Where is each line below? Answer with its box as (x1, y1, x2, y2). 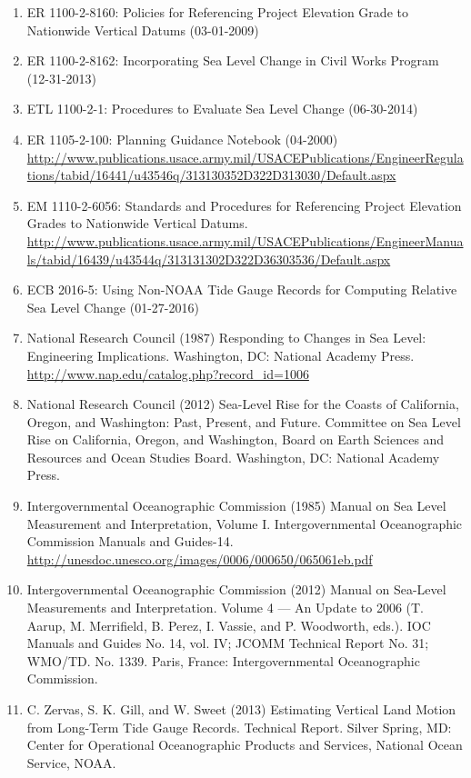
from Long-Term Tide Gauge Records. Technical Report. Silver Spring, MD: (26, 717, 452, 736)
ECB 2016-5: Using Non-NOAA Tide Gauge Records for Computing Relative (26, 280, 457, 299)
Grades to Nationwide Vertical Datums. (26, 214, 248, 233)
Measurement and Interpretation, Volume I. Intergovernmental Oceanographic (26, 514, 463, 533)
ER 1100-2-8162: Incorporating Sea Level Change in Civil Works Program (26, 51, 439, 70)
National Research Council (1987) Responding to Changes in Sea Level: (26, 328, 426, 347)
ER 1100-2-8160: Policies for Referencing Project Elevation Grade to (26, 3, 408, 21)
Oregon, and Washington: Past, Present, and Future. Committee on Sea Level (26, 412, 461, 431)
